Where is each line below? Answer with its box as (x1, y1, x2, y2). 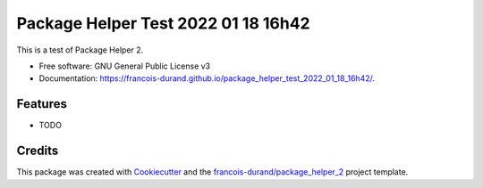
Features (16, 96, 67, 111)
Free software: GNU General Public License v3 (38, 61, 211, 71)
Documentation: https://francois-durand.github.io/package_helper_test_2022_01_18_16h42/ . (38, 73, 376, 84)
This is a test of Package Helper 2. (16, 45, 144, 55)
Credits (16, 143, 59, 159)
